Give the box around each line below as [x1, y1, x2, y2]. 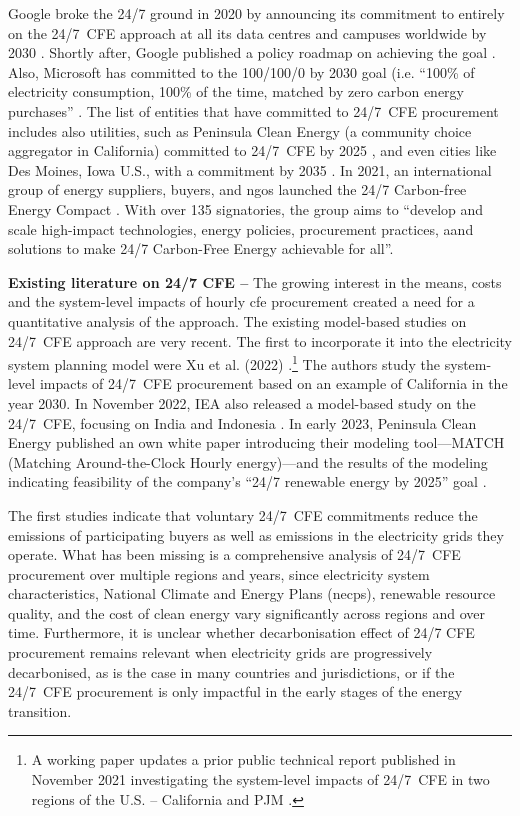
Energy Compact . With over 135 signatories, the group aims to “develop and [8, 198, 484, 219]
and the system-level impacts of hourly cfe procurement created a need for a [8, 291, 475, 312]
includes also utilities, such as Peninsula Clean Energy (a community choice [8, 120, 472, 141]
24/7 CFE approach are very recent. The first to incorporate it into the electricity [8, 330, 512, 351]
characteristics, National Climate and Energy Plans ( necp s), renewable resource [8, 583, 496, 604]
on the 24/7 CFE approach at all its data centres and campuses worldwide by [8, 22, 487, 43]
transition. [8, 700, 72, 721]
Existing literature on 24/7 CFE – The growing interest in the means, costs [8, 271, 502, 292]
